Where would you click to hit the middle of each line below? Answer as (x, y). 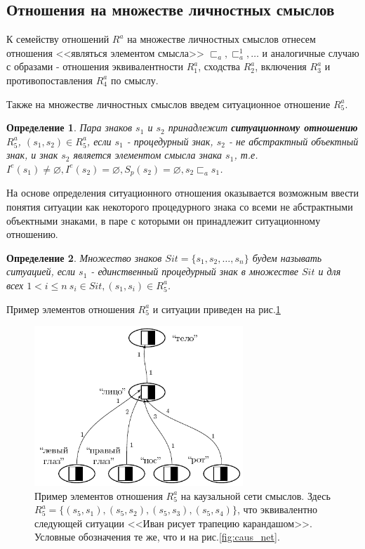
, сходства (219, 66)
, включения (281, 66)
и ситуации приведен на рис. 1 (217, 309)
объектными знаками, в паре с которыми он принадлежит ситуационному (164, 220)
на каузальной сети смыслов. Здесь (255, 495)
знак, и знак (32, 155)
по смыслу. (134, 80)
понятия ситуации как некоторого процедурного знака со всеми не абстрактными (180, 206)
